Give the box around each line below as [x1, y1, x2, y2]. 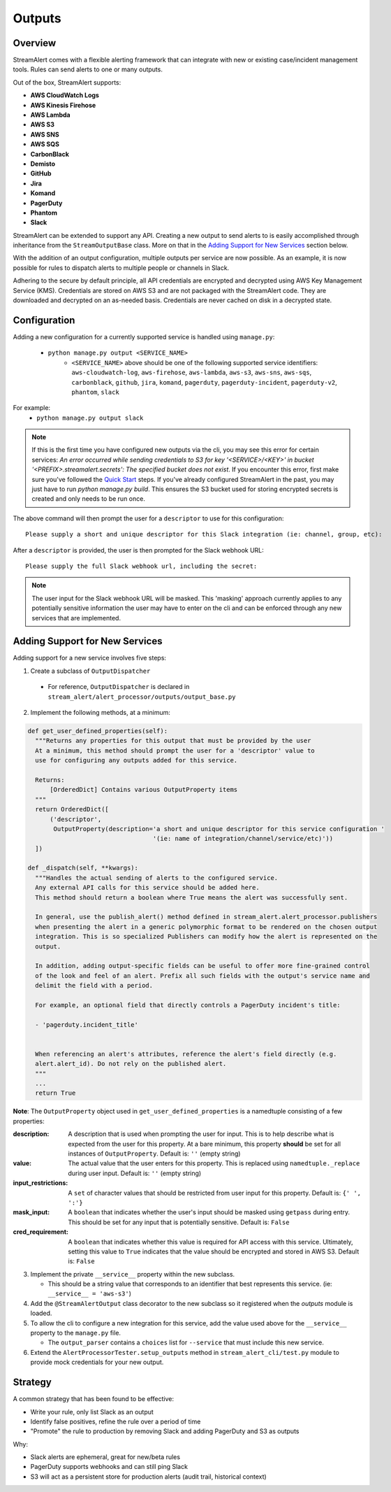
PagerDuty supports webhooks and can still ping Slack [30, 1463, 189, 1471]
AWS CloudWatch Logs [30, 91, 99, 99]
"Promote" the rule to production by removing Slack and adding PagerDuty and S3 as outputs [30, 1427, 300, 1435]
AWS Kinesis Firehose [30, 101, 96, 109]
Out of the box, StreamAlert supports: [13, 78, 121, 87]
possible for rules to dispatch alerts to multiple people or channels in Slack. [13, 263, 230, 272]
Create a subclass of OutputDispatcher [30, 667, 151, 675]
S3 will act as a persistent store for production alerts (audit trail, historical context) [30, 1472, 267, 1481]
